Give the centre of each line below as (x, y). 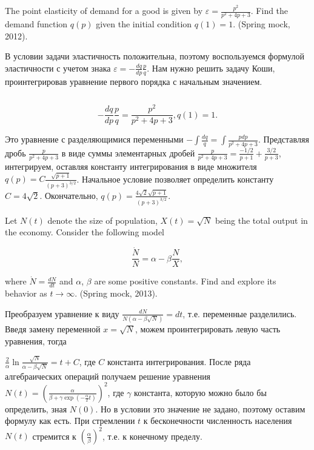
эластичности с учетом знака (58, 68)
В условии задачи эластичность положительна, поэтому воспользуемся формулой (155, 56)
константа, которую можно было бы (200, 392)
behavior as (26, 293)
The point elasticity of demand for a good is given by (104, 10)
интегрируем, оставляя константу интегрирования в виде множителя (131, 166)
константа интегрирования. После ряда (179, 361)
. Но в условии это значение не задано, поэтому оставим (200, 408)
